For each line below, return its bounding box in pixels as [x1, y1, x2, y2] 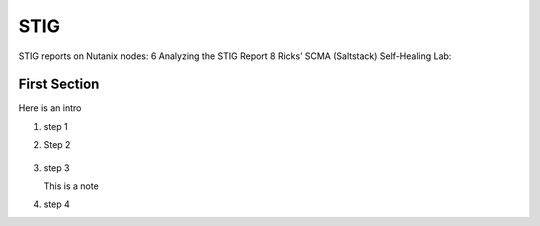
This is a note [43, 180, 99, 192]
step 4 [43, 198, 70, 210]
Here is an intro [18, 102, 82, 114]
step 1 [43, 120, 69, 132]
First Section [18, 76, 100, 93]
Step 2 [43, 139, 71, 151]
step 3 [43, 161, 70, 174]
